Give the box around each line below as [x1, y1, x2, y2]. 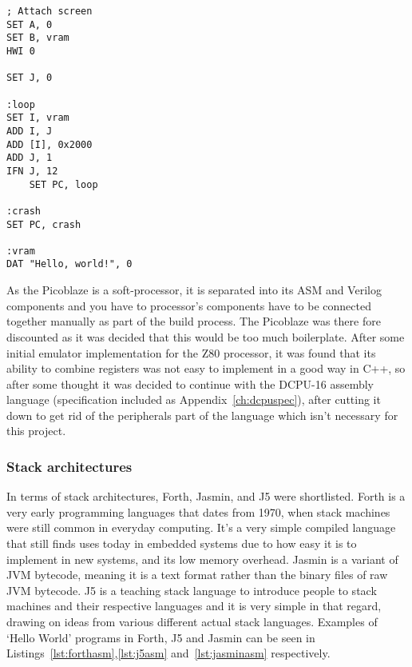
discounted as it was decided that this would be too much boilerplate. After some [6, 328, 405, 345]
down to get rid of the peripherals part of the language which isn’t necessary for [6, 406, 398, 423]
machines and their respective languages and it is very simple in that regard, [6, 597, 382, 614]
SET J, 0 [6, 72, 53, 84]
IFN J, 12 [6, 165, 58, 177]
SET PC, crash [6, 218, 81, 230]
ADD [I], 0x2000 [6, 138, 93, 150]
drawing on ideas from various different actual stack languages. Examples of [6, 613, 378, 630]
